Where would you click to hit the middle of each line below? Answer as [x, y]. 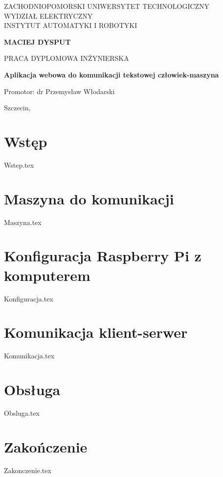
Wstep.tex [19, 164]
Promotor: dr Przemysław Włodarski [59, 91]
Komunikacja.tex [29, 356]
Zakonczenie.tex [28, 470]
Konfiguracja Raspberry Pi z [103, 256]
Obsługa [32, 389]
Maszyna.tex [23, 222]
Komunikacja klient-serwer [96, 332]
